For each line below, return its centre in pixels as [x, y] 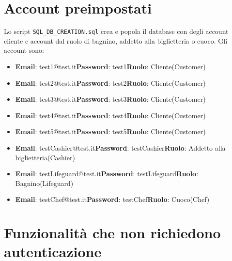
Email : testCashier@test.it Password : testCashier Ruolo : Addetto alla [120, 147]
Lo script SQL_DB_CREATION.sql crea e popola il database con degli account [116, 31]
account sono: [24, 50]
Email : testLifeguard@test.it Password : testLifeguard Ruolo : [107, 174]
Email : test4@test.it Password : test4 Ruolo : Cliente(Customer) [110, 115]
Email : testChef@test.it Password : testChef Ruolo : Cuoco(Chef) [112, 199]
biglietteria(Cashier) [45, 157]
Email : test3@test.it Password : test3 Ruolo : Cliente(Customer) [110, 99]
